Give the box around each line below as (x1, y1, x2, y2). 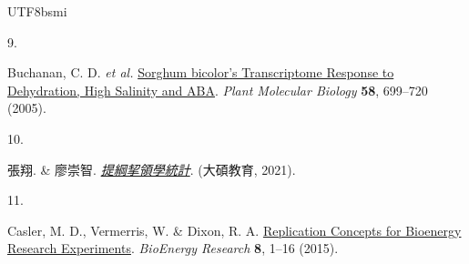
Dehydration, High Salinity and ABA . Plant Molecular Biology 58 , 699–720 (7, 80, 428, 99)
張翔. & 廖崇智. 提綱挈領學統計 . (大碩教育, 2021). (7, 159, 296, 178)
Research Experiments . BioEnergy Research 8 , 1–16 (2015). (7, 239, 339, 258)
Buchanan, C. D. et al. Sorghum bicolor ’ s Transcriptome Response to (7, 63, 394, 82)
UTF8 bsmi (7, 2, 67, 20)
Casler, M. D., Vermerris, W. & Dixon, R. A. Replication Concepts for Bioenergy (7, 220, 462, 239)
